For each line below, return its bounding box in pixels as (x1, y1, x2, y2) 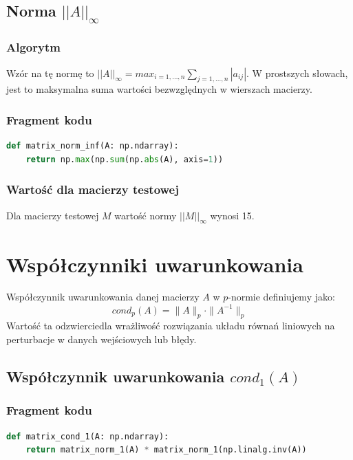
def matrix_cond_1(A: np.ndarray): (6, 431, 169, 441)
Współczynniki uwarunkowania (6, 250, 303, 278)
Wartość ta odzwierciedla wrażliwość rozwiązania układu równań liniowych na (6, 318, 335, 333)
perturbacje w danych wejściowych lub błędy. (6, 331, 197, 346)
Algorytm (6, 39, 61, 56)
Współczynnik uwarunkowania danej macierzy (6, 289, 200, 304)
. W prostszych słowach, (246, 65, 348, 80)
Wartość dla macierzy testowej (6, 181, 179, 198)
